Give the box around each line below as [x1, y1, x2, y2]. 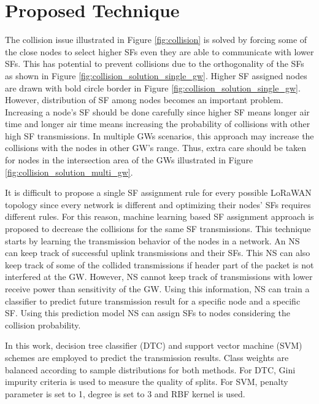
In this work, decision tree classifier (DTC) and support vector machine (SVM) [5, 339, 302, 352]
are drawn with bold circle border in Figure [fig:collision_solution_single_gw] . [5, 81, 301, 94]
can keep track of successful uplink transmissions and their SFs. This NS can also [5, 246, 310, 259]
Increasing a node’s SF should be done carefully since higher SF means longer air [5, 105, 310, 118]
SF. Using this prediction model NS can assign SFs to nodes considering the [5, 306, 290, 319]
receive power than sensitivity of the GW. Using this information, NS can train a [5, 282, 310, 295]
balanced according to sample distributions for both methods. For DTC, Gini [5, 363, 296, 376]
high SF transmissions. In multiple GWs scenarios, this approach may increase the [5, 129, 314, 142]
